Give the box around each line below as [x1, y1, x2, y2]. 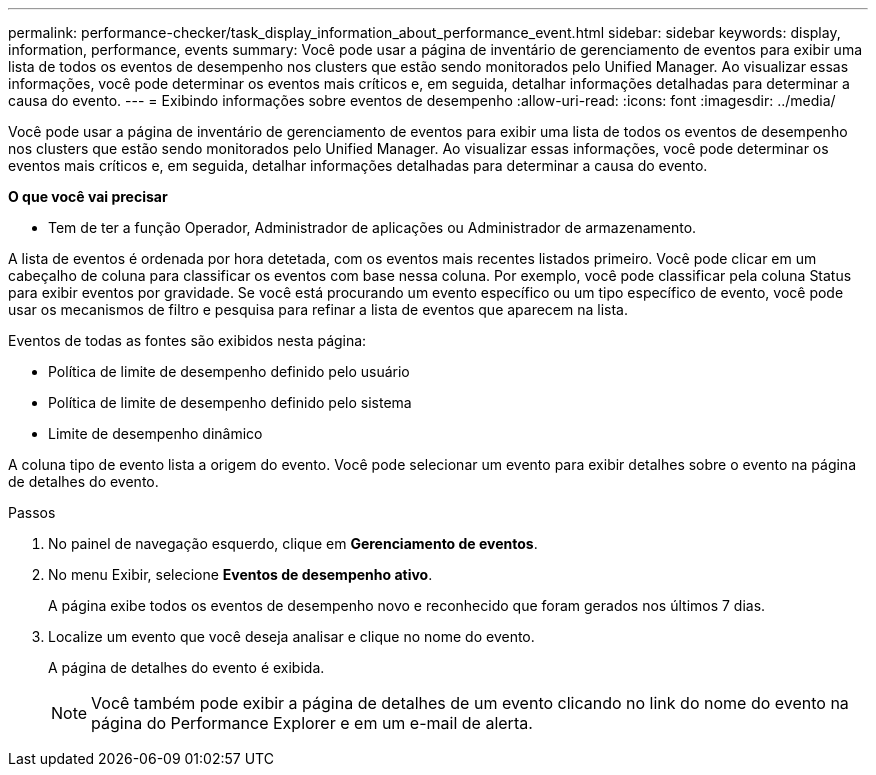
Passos [8, 504, 56, 521]
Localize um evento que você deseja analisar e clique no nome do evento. [48, 628, 535, 645]
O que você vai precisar [8, 188, 168, 205]
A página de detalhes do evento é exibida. [48, 659, 325, 676]
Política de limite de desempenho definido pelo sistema [48, 394, 412, 411]
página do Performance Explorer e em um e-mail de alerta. [91, 713, 533, 733]
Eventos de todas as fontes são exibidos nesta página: [8, 332, 367, 349]
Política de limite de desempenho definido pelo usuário [48, 363, 410, 380]
